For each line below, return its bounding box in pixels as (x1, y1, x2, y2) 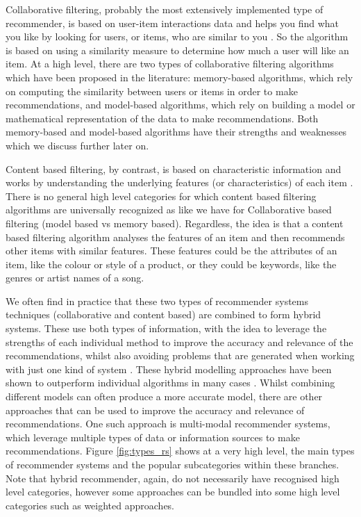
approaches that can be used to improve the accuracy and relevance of (6, 402, 305, 417)
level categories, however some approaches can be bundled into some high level (6, 484, 340, 499)
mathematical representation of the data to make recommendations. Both (6, 110, 319, 125)
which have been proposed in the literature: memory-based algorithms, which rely (6, 69, 353, 84)
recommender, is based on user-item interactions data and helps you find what (6, 15, 339, 30)
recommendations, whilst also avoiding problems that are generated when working (6, 348, 355, 363)
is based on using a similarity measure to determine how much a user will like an (6, 42, 349, 57)
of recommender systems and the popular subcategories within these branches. (6, 457, 339, 471)
